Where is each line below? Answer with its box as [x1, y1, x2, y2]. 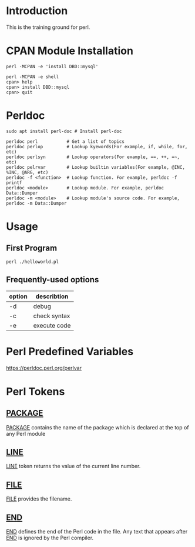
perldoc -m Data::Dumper [6, 200, 67, 206]
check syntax [33, 312, 70, 320]
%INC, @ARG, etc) [6, 169, 49, 175]
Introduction [6, 4, 68, 18]
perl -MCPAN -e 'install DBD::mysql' [6, 64, 99, 69]
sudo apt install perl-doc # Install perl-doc [6, 128, 122, 134]
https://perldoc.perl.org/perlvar [6, 364, 82, 371]
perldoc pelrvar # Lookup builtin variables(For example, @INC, [6, 164, 185, 170]
